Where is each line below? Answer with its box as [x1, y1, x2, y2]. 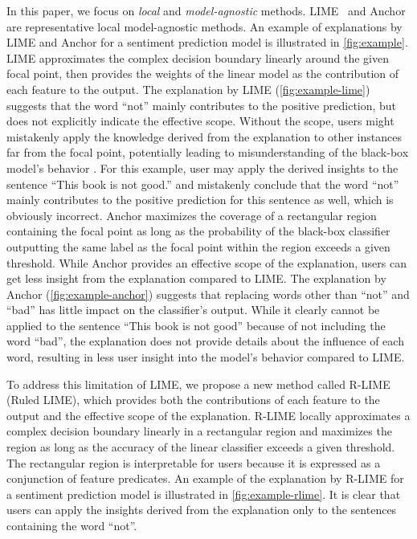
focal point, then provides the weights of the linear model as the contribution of [6, 65, 399, 82]
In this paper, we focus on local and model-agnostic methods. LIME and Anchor [6, 2, 406, 18]
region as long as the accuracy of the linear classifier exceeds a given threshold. [6, 439, 395, 455]
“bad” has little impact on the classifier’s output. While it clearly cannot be [6, 301, 380, 318]
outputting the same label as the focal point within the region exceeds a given [6, 238, 390, 255]
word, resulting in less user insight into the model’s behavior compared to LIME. [6, 349, 405, 365]
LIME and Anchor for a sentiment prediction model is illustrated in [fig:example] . [6, 34, 408, 51]
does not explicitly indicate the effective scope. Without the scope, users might [6, 112, 395, 129]
